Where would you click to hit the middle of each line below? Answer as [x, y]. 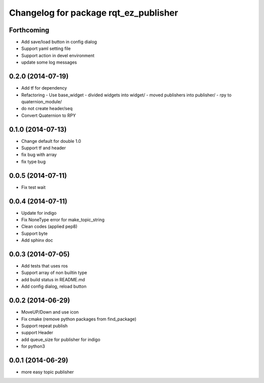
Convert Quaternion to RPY [48, 115]
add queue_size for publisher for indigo [61, 339]
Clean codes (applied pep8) [49, 226]
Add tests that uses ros [44, 266]
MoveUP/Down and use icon [50, 312]
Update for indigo [39, 213]
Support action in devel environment [58, 55]
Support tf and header [44, 148]
